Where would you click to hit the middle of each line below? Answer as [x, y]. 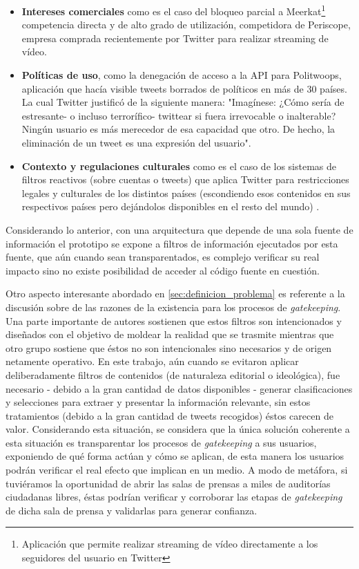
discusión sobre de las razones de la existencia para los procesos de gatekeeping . [173, 307]
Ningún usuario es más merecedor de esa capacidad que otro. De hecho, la [178, 129]
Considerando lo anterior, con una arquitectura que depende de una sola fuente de [179, 229]
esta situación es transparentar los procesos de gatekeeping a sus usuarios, [161, 442]
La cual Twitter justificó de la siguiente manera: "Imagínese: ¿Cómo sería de [183, 102]
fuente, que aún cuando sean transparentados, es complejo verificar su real [163, 257]
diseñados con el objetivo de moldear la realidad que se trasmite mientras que [170, 334]
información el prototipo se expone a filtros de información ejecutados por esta [172, 243]
